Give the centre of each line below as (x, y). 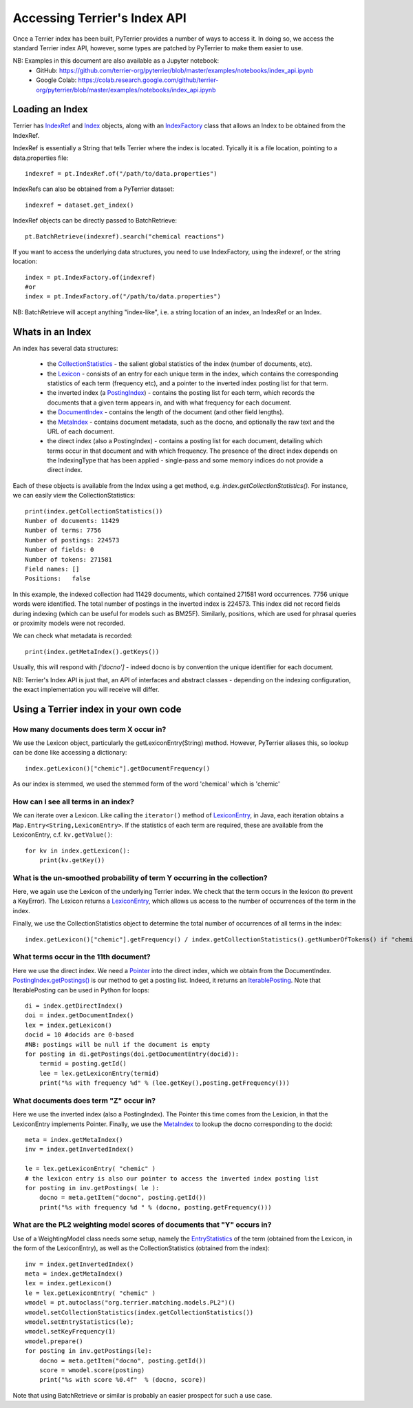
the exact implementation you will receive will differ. (86, 689)
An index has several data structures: (65, 348)
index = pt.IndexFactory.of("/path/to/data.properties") (123, 297)
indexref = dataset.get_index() (80, 205)
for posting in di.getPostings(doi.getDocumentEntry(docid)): (132, 1054)
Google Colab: (56, 80)
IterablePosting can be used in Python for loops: (81, 990)
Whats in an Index (52, 332)
